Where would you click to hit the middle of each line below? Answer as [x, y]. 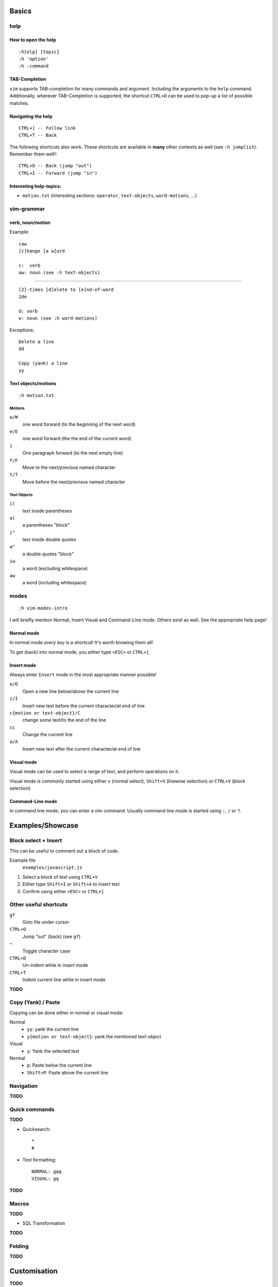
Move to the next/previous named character [69, 467]
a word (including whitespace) [55, 583]
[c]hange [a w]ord [42, 251]
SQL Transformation [44, 1223]
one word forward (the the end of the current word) [77, 439]
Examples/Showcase [44, 825]
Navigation [24, 1086]
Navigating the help [31, 116]
